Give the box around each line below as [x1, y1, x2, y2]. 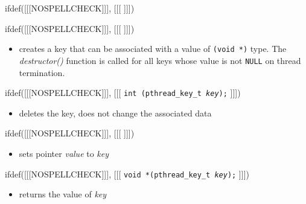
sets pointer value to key [19, 147, 109, 159]
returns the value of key [19, 188, 107, 200]
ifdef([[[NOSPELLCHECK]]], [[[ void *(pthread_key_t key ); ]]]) [5, 167, 249, 180]
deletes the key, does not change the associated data [19, 106, 212, 119]
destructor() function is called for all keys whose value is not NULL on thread [19, 54, 301, 66]
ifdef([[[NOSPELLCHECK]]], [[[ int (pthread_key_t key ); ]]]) [5, 86, 241, 99]
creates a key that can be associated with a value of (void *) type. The [19, 42, 287, 55]
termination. [19, 66, 65, 78]
